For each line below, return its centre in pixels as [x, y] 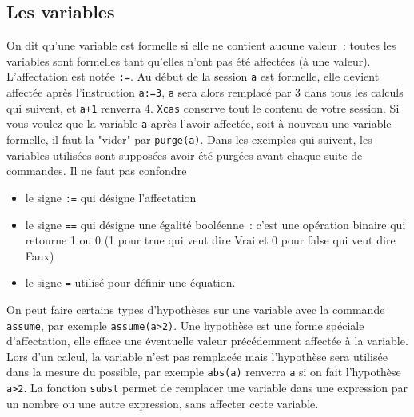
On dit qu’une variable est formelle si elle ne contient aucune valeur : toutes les [201, 45]
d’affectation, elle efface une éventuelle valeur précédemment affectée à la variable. [207, 341]
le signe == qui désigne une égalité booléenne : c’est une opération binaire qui [215, 224]
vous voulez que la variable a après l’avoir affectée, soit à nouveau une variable [199, 123]
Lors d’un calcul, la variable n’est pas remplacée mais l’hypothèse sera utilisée [197, 356]
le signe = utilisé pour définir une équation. [130, 282]
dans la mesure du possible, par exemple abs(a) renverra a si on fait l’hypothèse [204, 372]
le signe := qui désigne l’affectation [111, 197]
